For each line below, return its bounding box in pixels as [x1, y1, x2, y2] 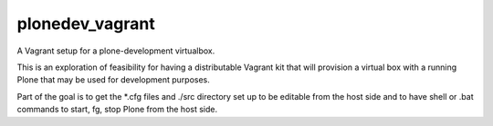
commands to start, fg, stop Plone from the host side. [16, 104, 218, 115]
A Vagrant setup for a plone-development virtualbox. [16, 45, 215, 56]
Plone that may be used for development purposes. [16, 74, 210, 85]
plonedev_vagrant [16, 14, 155, 34]
